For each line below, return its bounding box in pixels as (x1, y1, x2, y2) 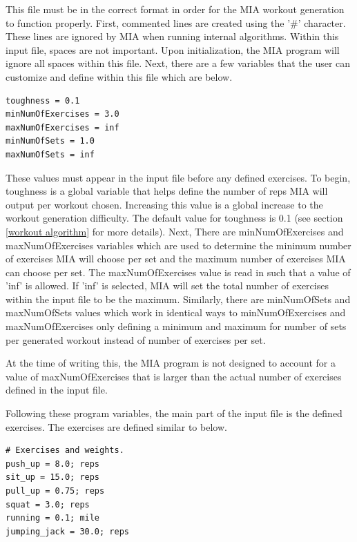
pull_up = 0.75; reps (6, 486, 105, 496)
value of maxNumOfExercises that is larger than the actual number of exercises (6, 369, 342, 383)
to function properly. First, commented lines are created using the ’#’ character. (6, 15, 346, 30)
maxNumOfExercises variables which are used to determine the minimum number (6, 238, 351, 252)
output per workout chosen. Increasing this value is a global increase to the (6, 197, 323, 211)
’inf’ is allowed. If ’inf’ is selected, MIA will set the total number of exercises (6, 278, 329, 293)
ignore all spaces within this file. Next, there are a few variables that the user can (6, 56, 351, 70)
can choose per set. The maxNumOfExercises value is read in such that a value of (6, 264, 351, 279)
